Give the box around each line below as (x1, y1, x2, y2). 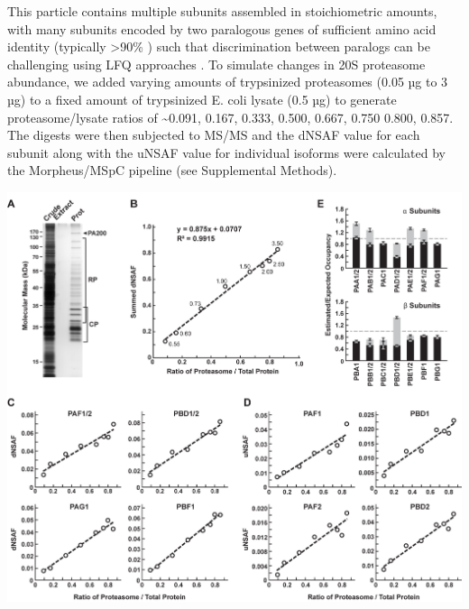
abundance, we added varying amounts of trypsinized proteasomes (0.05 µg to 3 (7, 72, 448, 91)
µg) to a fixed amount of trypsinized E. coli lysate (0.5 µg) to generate (7, 89, 397, 108)
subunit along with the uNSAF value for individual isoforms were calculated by (7, 143, 446, 161)
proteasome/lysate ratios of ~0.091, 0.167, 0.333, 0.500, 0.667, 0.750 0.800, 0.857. (7, 107, 454, 126)
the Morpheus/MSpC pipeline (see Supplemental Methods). (7, 161, 337, 180)
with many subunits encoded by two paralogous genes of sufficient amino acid (7, 19, 437, 38)
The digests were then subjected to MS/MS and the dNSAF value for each (7, 125, 420, 144)
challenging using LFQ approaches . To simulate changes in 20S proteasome (7, 54, 426, 73)
